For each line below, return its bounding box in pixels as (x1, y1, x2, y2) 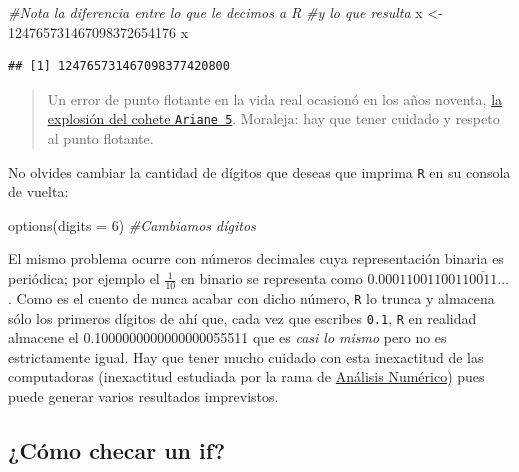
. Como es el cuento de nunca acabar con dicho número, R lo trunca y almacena (8, 287, 495, 308)
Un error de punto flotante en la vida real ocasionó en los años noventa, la (47, 88, 503, 109)
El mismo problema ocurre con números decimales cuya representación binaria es (8, 248, 504, 269)
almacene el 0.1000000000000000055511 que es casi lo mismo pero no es (8, 327, 447, 348)
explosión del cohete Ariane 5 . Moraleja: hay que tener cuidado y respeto (47, 108, 500, 129)
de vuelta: (8, 181, 69, 202)
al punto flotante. (47, 128, 154, 149)
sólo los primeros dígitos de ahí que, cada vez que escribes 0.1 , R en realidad (8, 307, 477, 328)
